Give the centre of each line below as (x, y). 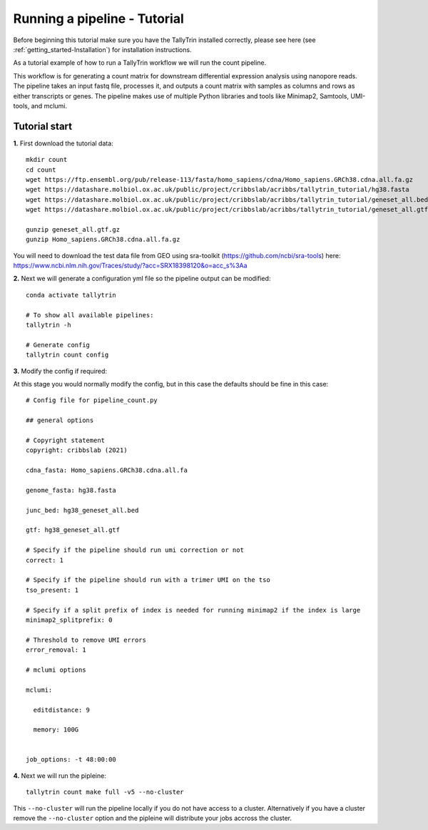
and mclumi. (49, 106)
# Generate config (58, 345)
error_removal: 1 (56, 650)
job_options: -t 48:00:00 (71, 760)
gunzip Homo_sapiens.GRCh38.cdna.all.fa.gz (103, 240)
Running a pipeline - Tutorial (99, 19)
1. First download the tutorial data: (63, 143)
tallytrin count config (67, 355)
